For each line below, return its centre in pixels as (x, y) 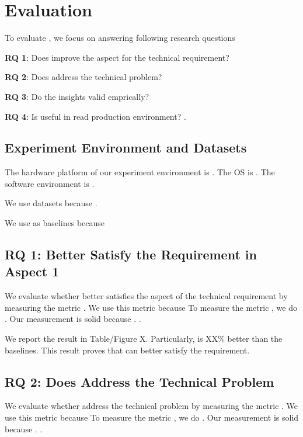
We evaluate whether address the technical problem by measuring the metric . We (151, 406)
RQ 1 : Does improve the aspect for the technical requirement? (117, 57)
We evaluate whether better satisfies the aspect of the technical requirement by (146, 296)
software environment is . (50, 183)
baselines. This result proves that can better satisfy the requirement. (127, 350)
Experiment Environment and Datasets (126, 148)
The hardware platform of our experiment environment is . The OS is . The (140, 172)
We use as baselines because (55, 223)
